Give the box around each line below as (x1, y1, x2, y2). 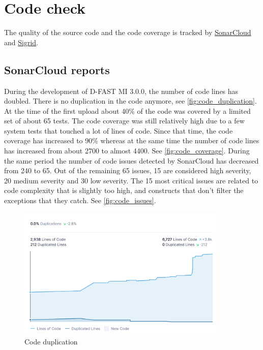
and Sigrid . (4, 37, 38, 47)
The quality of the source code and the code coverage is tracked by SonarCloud (4, 27, 251, 38)
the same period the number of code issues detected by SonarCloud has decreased (4, 155, 259, 166)
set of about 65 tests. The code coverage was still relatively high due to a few (4, 115, 245, 126)
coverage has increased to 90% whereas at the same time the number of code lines (4, 135, 259, 146)
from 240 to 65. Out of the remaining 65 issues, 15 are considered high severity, (4, 165, 251, 176)
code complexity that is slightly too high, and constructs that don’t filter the (4, 185, 244, 196)
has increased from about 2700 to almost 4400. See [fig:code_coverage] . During (4, 145, 250, 156)
